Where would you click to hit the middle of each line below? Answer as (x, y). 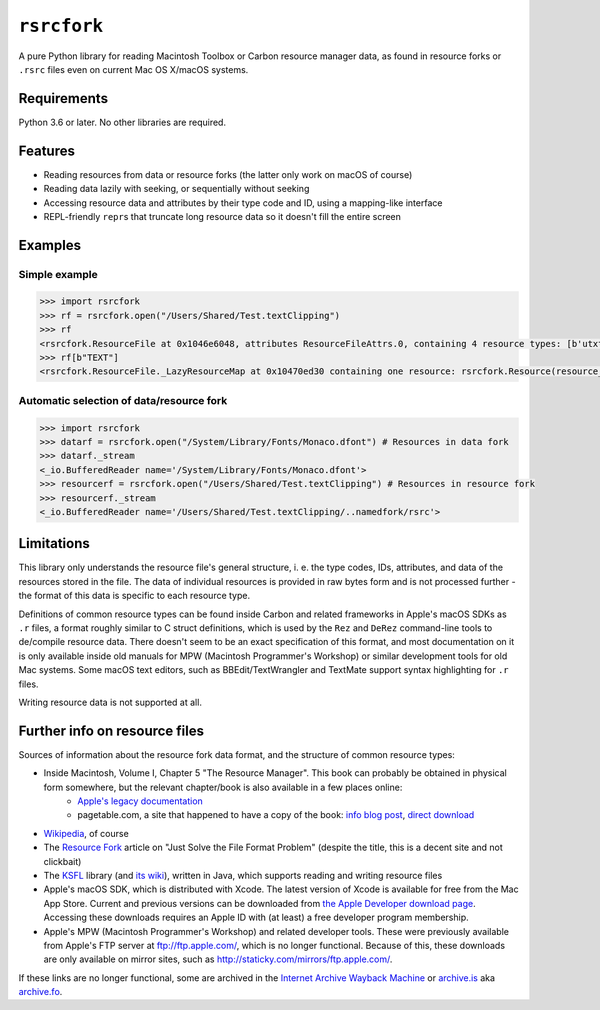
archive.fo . (40, 992)
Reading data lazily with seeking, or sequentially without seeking (176, 189)
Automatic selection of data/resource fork (123, 400)
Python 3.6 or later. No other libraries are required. (122, 122)
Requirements (63, 98)
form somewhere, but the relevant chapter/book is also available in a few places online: (223, 787)
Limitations (54, 543)
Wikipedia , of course (86, 833)
